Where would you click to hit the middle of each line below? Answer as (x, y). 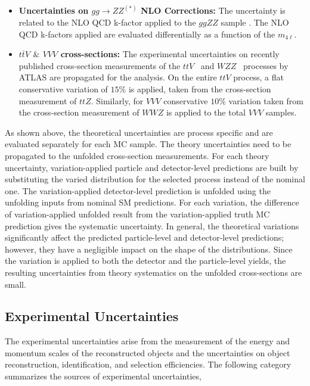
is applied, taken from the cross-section (200, 89)
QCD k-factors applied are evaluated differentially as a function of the (147, 34)
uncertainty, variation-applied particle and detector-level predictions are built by (152, 167)
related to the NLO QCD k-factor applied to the (107, 22)
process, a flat (258, 77)
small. (15, 284)
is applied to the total (206, 112)
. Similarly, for (117, 100)
